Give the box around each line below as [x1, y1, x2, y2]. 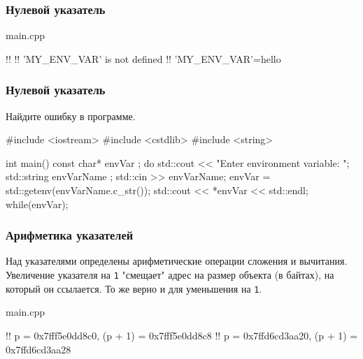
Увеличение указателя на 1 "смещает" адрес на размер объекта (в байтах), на [6, 268, 334, 281]
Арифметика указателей [6, 226, 134, 244]
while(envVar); [6, 196, 69, 211]
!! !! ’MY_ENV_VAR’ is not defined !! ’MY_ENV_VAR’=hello [6, 51, 281, 66]
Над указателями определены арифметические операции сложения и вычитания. [6, 254, 348, 268]
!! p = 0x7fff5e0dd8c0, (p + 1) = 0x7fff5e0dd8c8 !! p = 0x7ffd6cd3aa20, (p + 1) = [6, 328, 358, 342]
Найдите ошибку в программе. [6, 108, 136, 123]
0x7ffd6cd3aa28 [6, 342, 71, 356]
